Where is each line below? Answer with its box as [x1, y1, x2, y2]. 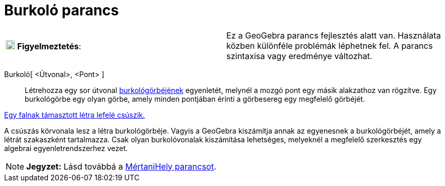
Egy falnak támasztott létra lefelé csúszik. [4, 110, 145, 119]
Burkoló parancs [4, 2, 119, 19]
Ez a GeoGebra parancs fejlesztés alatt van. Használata [226, 30, 441, 41]
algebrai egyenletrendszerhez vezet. [4, 143, 128, 153]
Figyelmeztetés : [17, 41, 81, 51]
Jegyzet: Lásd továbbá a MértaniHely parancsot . [26, 161, 217, 172]
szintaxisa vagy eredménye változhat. [226, 50, 372, 61]
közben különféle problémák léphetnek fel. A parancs [226, 40, 433, 51]
